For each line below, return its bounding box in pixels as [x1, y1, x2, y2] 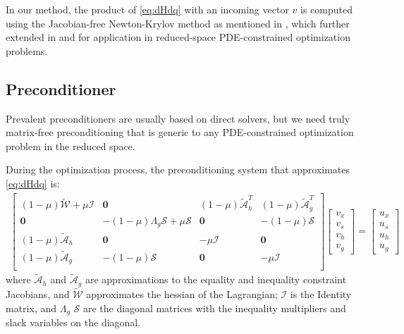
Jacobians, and [6, 287, 70, 302]
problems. [6, 43, 48, 58]
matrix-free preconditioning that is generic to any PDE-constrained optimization [6, 125, 354, 140]
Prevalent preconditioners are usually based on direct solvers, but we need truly [6, 111, 350, 125]
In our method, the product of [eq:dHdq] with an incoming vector [6, 2, 289, 16]
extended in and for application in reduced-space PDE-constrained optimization [6, 30, 350, 44]
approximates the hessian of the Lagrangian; [86, 287, 278, 302]
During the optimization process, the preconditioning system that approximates [6, 162, 350, 177]
